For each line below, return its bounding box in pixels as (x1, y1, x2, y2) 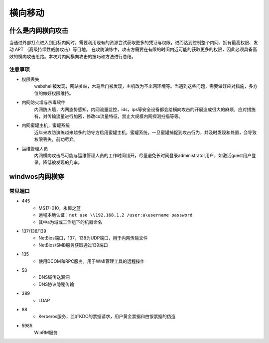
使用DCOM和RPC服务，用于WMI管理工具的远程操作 (38, 258, 145, 264)
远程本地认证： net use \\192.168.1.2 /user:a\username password (38, 212, 193, 218)
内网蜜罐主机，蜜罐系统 (21, 122, 70, 128)
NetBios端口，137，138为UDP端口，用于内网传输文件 (38, 235, 148, 241)
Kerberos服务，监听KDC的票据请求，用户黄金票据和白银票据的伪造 (38, 314, 176, 320)
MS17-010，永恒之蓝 (38, 205, 81, 211)
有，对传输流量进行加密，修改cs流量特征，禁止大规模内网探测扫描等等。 (34, 113, 183, 119)
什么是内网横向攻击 (9, 26, 68, 35)
